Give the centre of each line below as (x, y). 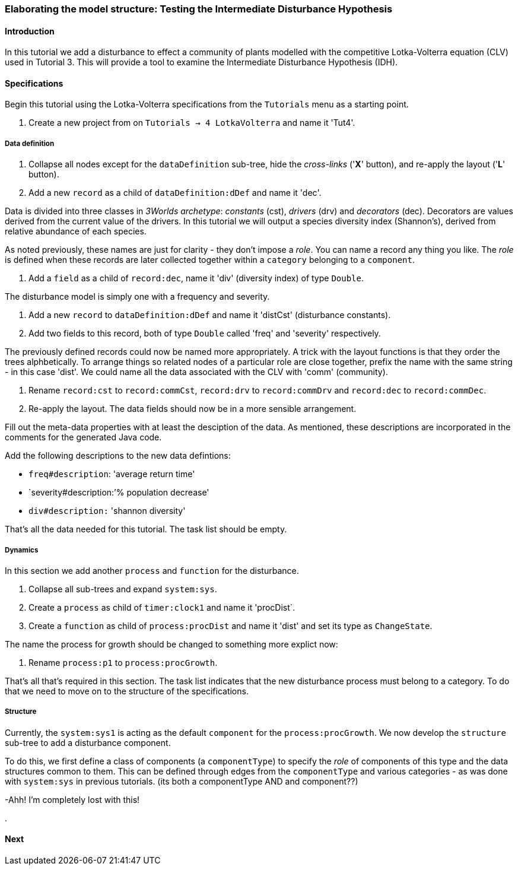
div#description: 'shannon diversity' (107, 511)
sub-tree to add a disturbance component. (88, 742)
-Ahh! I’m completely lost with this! (72, 799)
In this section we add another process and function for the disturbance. (152, 571)
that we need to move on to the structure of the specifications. (127, 691)
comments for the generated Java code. (83, 437)
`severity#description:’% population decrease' (119, 493)
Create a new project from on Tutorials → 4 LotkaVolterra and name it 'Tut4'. (192, 123)
